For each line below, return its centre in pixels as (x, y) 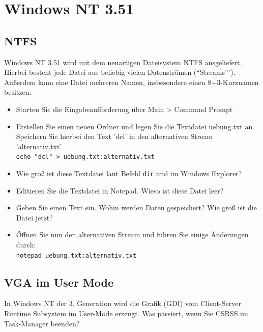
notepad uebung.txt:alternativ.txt (76, 255)
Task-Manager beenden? (42, 323)
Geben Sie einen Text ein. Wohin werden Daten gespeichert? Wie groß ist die (136, 207)
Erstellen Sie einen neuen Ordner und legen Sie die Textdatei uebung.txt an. (135, 126)
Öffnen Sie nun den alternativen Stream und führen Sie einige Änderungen (132, 234)
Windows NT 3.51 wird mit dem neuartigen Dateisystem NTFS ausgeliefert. (123, 62)
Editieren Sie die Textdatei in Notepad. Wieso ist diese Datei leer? (120, 190)
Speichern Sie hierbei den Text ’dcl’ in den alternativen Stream (114, 136)
